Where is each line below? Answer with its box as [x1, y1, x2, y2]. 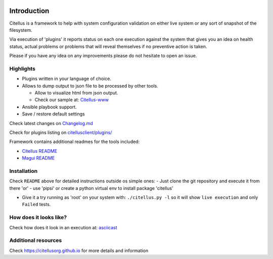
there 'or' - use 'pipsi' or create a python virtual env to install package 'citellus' [9, 185, 174, 191]
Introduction [9, 7, 50, 15]
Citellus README [22, 148, 58, 154]
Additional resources [9, 237, 62, 244]
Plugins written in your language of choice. [22, 76, 111, 82]
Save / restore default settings [22, 111, 85, 117]
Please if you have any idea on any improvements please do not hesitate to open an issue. [9, 53, 197, 59]
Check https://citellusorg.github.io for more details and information [9, 247, 149, 253]
